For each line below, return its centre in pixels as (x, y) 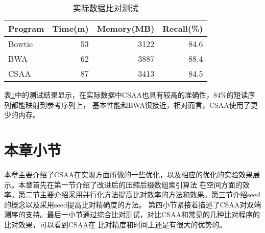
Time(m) (70, 28)
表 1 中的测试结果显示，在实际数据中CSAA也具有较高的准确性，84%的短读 (126, 95)
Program (26, 28)
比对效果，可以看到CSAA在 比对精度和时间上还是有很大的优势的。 (115, 224)
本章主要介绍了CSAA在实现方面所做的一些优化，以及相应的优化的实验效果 (128, 174)
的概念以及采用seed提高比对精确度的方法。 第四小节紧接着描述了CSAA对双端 (133, 204)
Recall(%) (183, 28)
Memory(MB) (126, 28)
